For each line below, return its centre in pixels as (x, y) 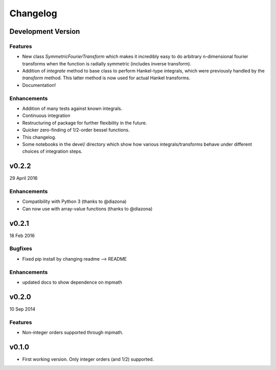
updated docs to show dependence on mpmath (72, 282)
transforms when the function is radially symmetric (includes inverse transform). (107, 63)
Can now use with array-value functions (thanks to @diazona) (87, 209)
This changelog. (39, 137)
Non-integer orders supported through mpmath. (73, 333)
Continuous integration (47, 115)
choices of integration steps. (52, 151)
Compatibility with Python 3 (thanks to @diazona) (74, 201)
